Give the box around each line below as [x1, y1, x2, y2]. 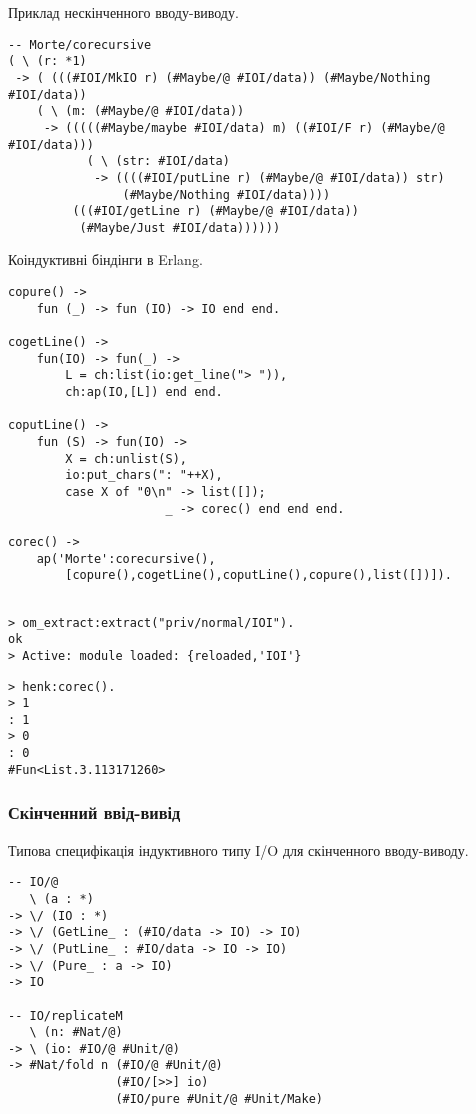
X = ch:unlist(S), [65, 451, 187, 466]
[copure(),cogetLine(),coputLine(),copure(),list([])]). [65, 568, 452, 583]
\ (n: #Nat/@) [29, 1025, 123, 1040]
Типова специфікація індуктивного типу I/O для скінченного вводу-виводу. [8, 839, 469, 860]
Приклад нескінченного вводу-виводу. [8, 2, 239, 22]
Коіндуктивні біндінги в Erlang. [8, 249, 203, 270]
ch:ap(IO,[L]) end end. [65, 385, 223, 399]
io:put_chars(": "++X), [65, 468, 223, 483]
